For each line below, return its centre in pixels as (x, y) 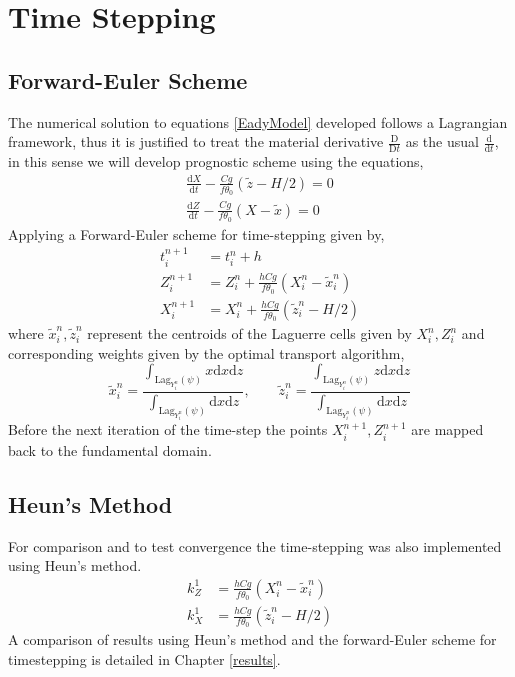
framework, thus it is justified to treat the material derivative (196, 141)
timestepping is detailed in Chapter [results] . (144, 658)
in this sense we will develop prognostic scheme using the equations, (216, 161)
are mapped (447, 429)
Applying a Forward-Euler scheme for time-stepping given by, (196, 233)
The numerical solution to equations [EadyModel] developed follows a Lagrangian (258, 121)
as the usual (442, 141)
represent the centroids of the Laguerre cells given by (249, 333)
